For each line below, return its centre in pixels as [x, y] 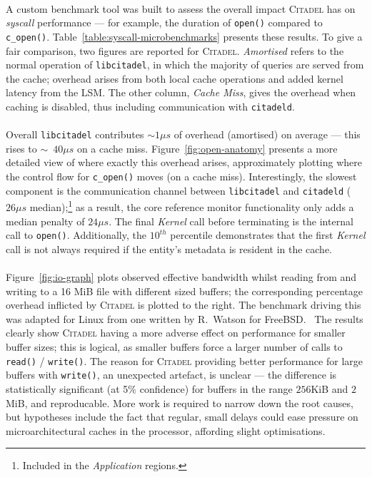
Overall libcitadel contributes [75, 134]
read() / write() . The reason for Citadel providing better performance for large [184, 360]
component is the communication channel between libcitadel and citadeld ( [179, 190]
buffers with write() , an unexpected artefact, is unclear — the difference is [171, 375]
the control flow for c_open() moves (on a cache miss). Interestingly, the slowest [181, 176]
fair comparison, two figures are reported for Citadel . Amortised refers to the [175, 50]
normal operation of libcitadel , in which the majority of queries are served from [185, 65]
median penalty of [45, 221]
